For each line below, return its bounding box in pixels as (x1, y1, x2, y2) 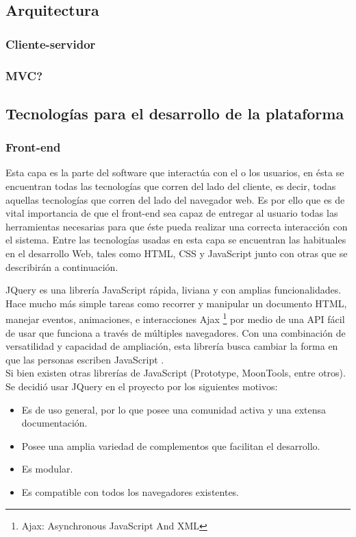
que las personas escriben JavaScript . (5, 352, 164, 366)
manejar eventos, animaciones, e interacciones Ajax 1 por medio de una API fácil (5, 310, 345, 326)
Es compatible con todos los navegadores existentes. (21, 485, 240, 499)
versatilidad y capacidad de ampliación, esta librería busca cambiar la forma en (5, 339, 338, 353)
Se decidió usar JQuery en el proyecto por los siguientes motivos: (5, 379, 278, 394)
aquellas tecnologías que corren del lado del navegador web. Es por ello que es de (5, 192, 345, 206)
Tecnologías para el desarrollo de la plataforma (5, 102, 344, 123)
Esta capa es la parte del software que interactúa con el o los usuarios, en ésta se (5, 165, 344, 180)
